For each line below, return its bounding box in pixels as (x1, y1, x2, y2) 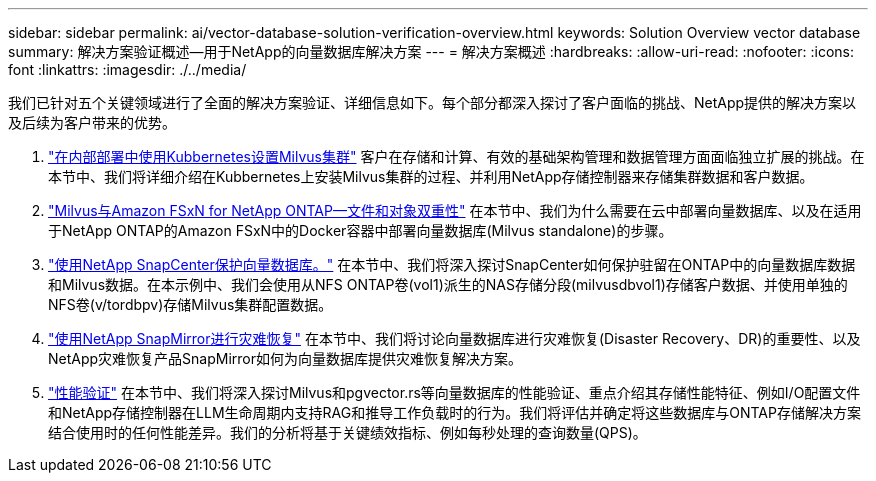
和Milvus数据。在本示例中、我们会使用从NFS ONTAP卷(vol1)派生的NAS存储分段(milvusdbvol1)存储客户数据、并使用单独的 (48, 276, 848, 293)
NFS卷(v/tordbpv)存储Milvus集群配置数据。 (48, 296, 333, 313)
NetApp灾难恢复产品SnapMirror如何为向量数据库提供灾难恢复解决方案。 (48, 350, 523, 367)
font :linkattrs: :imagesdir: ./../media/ (8, 61, 247, 78)
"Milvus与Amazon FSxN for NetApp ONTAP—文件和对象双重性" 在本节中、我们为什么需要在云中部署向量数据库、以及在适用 (48, 202, 862, 219)
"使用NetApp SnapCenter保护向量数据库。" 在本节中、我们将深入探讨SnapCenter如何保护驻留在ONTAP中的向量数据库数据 (48, 256, 856, 273)
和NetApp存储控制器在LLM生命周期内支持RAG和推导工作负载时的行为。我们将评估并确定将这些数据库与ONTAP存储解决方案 (48, 404, 861, 421)
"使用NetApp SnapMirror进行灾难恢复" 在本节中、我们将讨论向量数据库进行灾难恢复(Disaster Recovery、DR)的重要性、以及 (48, 330, 861, 347)
